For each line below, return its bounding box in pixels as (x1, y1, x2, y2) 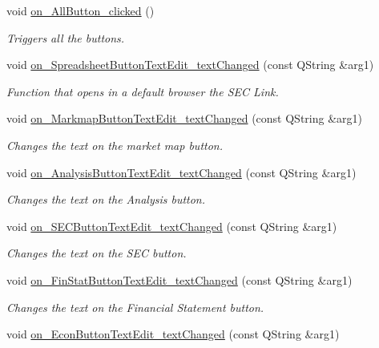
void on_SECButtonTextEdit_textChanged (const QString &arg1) (6, 217, 337, 234)
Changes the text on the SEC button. (6, 245, 187, 261)
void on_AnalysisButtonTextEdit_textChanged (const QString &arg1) (6, 164, 357, 180)
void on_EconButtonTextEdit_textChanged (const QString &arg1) (6, 326, 340, 342)
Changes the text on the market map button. (6, 136, 224, 153)
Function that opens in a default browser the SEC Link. (6, 83, 279, 99)
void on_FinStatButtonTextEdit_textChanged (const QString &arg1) (6, 271, 353, 288)
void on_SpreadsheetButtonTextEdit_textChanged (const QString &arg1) (6, 56, 374, 73)
